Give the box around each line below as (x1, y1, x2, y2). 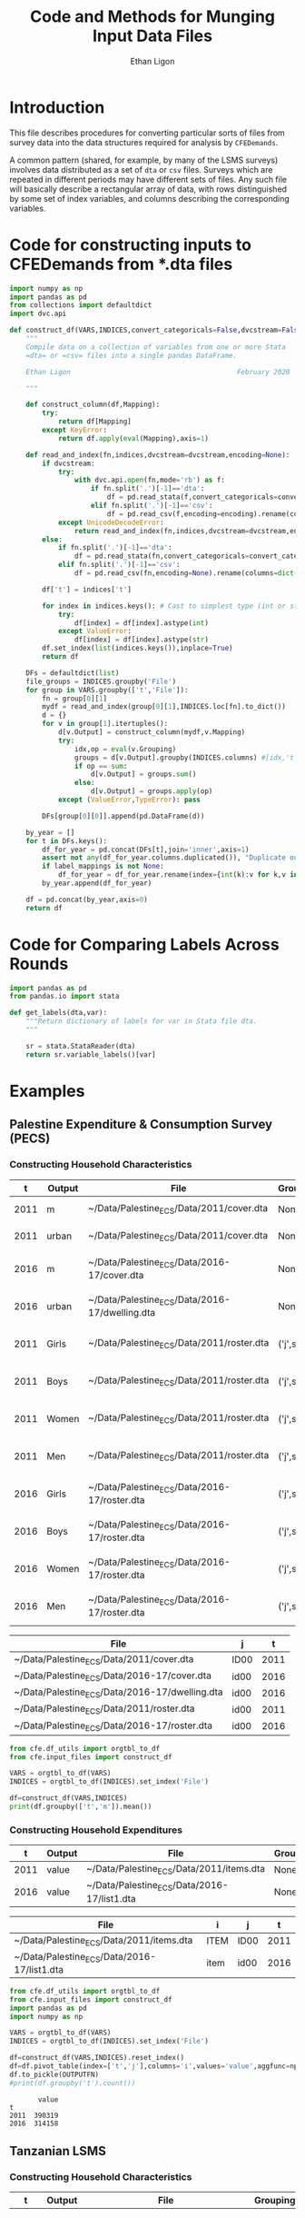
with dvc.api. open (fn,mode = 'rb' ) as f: (74, 475, 225, 485)
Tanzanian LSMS (9, 2143, 106, 2159)
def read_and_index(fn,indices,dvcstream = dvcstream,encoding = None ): (25, 450, 290, 460)
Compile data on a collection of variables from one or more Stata (25, 343, 286, 352)
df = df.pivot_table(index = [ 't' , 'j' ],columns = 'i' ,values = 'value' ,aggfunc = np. (9, 2062, 302, 2071)
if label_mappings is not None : (42, 861, 165, 871)
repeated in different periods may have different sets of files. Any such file (9, 174, 288, 184)
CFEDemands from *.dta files (9, 254, 233, 274)
